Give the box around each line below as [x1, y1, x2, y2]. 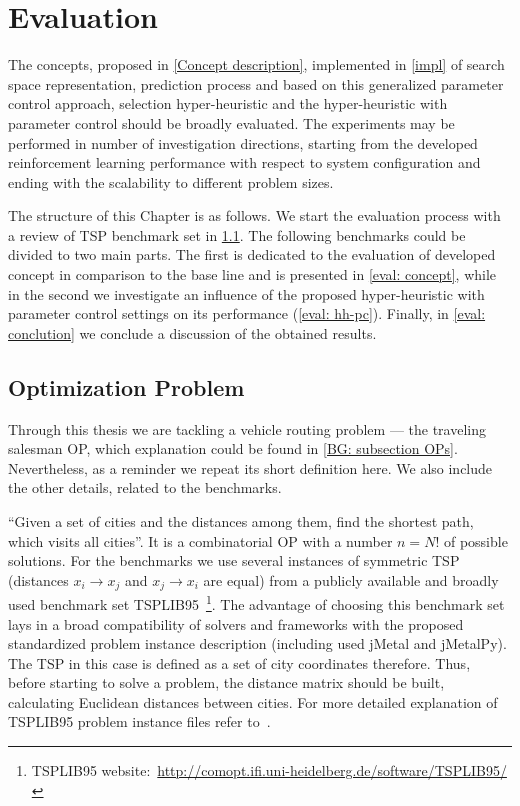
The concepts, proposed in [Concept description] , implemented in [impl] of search [8, 54, 505, 75]
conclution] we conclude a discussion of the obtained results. [8, 322, 377, 343]
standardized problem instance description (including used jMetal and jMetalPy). [8, 633, 507, 654]
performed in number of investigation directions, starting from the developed [8, 132, 478, 153]
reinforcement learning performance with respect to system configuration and [8, 152, 481, 173]
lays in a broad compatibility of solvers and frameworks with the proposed [8, 613, 464, 634]
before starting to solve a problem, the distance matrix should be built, [8, 672, 445, 693]
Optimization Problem [8, 371, 245, 402]
